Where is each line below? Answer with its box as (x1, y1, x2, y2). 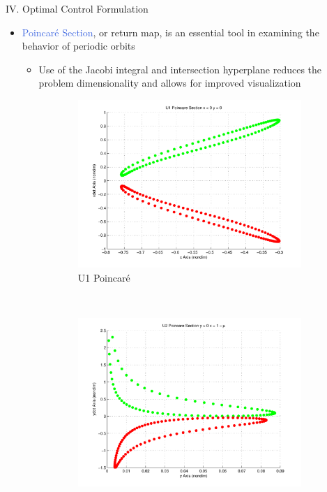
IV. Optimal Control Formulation (6, 1, 149, 15)
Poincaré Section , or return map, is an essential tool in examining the (22, 24, 319, 39)
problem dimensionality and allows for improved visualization (38, 75, 301, 90)
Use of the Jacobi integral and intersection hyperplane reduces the (38, 61, 322, 76)
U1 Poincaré (77, 270, 130, 285)
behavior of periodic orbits (22, 38, 135, 53)
